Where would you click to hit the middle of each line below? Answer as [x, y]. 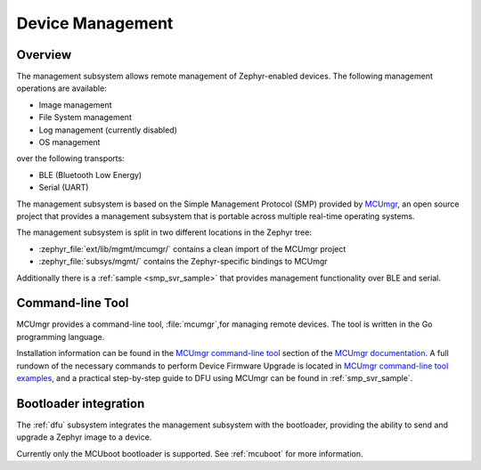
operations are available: [61, 88]
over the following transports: [70, 158]
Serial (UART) [64, 188]
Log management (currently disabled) [108, 130]
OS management [69, 142]
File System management [86, 117]
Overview [44, 55]
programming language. [61, 336]
